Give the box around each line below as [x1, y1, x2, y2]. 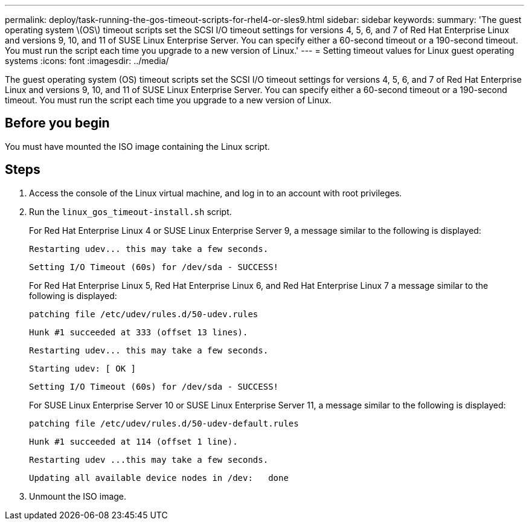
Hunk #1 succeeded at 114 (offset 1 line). [29, 436, 238, 446]
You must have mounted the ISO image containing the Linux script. [5, 141, 270, 152]
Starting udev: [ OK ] [29, 363, 136, 373]
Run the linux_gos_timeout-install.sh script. [29, 206, 232, 217]
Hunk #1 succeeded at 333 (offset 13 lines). [29, 327, 248, 337]
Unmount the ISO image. [29, 491, 127, 501]
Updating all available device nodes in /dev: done [29, 472, 289, 483]
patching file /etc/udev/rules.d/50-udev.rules [29, 309, 258, 319]
